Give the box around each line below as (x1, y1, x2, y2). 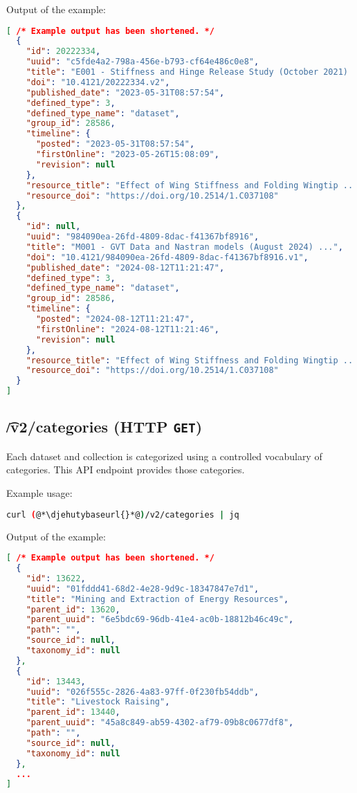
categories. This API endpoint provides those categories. (6, 462, 245, 477)
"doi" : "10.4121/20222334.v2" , (26, 77, 170, 87)
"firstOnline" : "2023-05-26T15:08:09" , (35, 149, 219, 160)
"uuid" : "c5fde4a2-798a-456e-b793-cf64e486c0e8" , (26, 57, 259, 67)
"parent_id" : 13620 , (26, 604, 120, 614)
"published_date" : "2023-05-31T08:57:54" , (26, 87, 225, 98)
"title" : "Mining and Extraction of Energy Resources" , (26, 594, 289, 604)
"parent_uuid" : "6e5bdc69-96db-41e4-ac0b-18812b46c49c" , (26, 614, 294, 625)
